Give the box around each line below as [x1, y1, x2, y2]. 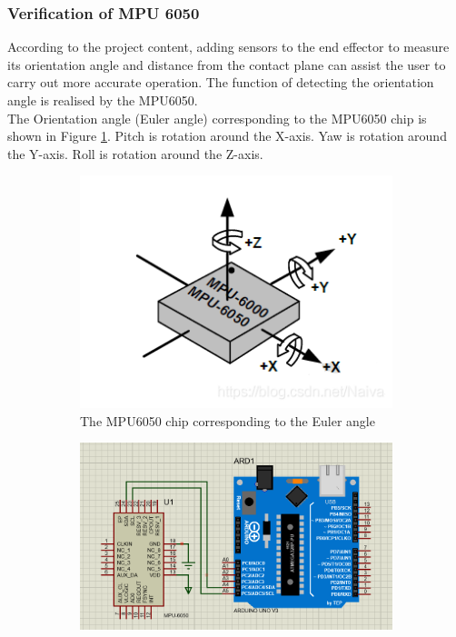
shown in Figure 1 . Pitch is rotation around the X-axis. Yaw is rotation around [7, 126, 447, 145]
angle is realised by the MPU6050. [7, 91, 198, 109]
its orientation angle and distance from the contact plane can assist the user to [7, 55, 446, 74]
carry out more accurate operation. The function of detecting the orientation [7, 73, 434, 92]
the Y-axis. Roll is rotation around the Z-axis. [7, 144, 263, 163]
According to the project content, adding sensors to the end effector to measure [7, 37, 450, 56]
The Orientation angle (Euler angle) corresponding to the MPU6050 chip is [7, 108, 427, 127]
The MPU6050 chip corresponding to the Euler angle [80, 411, 375, 430]
